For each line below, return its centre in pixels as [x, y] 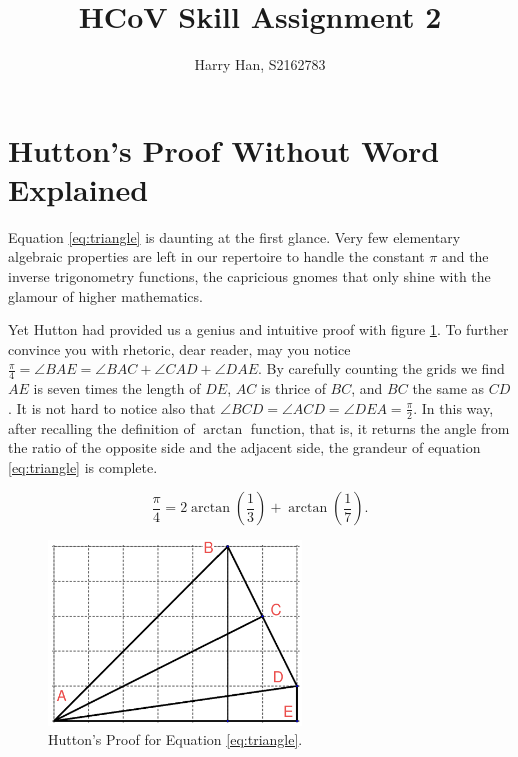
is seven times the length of [117, 388]
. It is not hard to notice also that [112, 407]
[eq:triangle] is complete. [83, 466]
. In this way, [453, 407]
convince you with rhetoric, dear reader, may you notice [179, 348]
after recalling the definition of [101, 427]
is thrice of [293, 388]
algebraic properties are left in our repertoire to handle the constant [216, 256]
